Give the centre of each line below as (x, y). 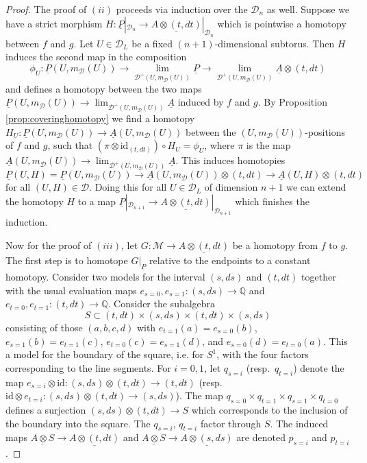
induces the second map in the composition (96, 57)
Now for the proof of (49, 245)
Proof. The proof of (46, 9)
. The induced (299, 423)
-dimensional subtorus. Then (275, 43)
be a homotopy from (275, 245)
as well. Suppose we (308, 9)
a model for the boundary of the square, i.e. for (105, 354)
